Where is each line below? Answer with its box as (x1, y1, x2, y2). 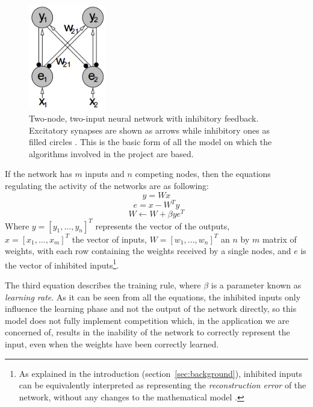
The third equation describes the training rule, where (5, 279, 201, 291)
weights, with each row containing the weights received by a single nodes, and (5, 244, 291, 257)
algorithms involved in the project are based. (29, 147, 194, 160)
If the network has (5, 167, 72, 180)
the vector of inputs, (72, 232, 147, 245)
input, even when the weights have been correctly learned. (5, 338, 219, 350)
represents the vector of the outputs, (95, 219, 230, 232)
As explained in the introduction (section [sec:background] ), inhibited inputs (19, 367, 303, 379)
